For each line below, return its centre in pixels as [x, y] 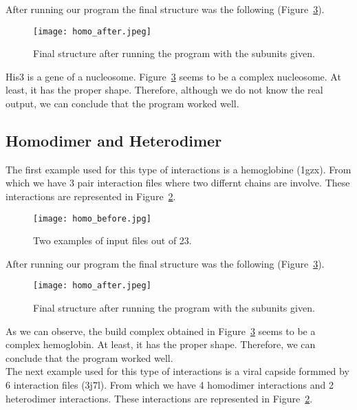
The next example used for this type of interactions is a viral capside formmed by [177, 371]
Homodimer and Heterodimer [114, 141]
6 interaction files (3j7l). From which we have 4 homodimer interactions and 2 [170, 385]
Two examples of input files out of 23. [112, 240]
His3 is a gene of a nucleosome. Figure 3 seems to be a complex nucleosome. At [173, 76]
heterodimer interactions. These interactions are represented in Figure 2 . [159, 398]
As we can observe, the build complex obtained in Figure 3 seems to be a [161, 331]
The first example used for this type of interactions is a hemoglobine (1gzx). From [178, 169]
